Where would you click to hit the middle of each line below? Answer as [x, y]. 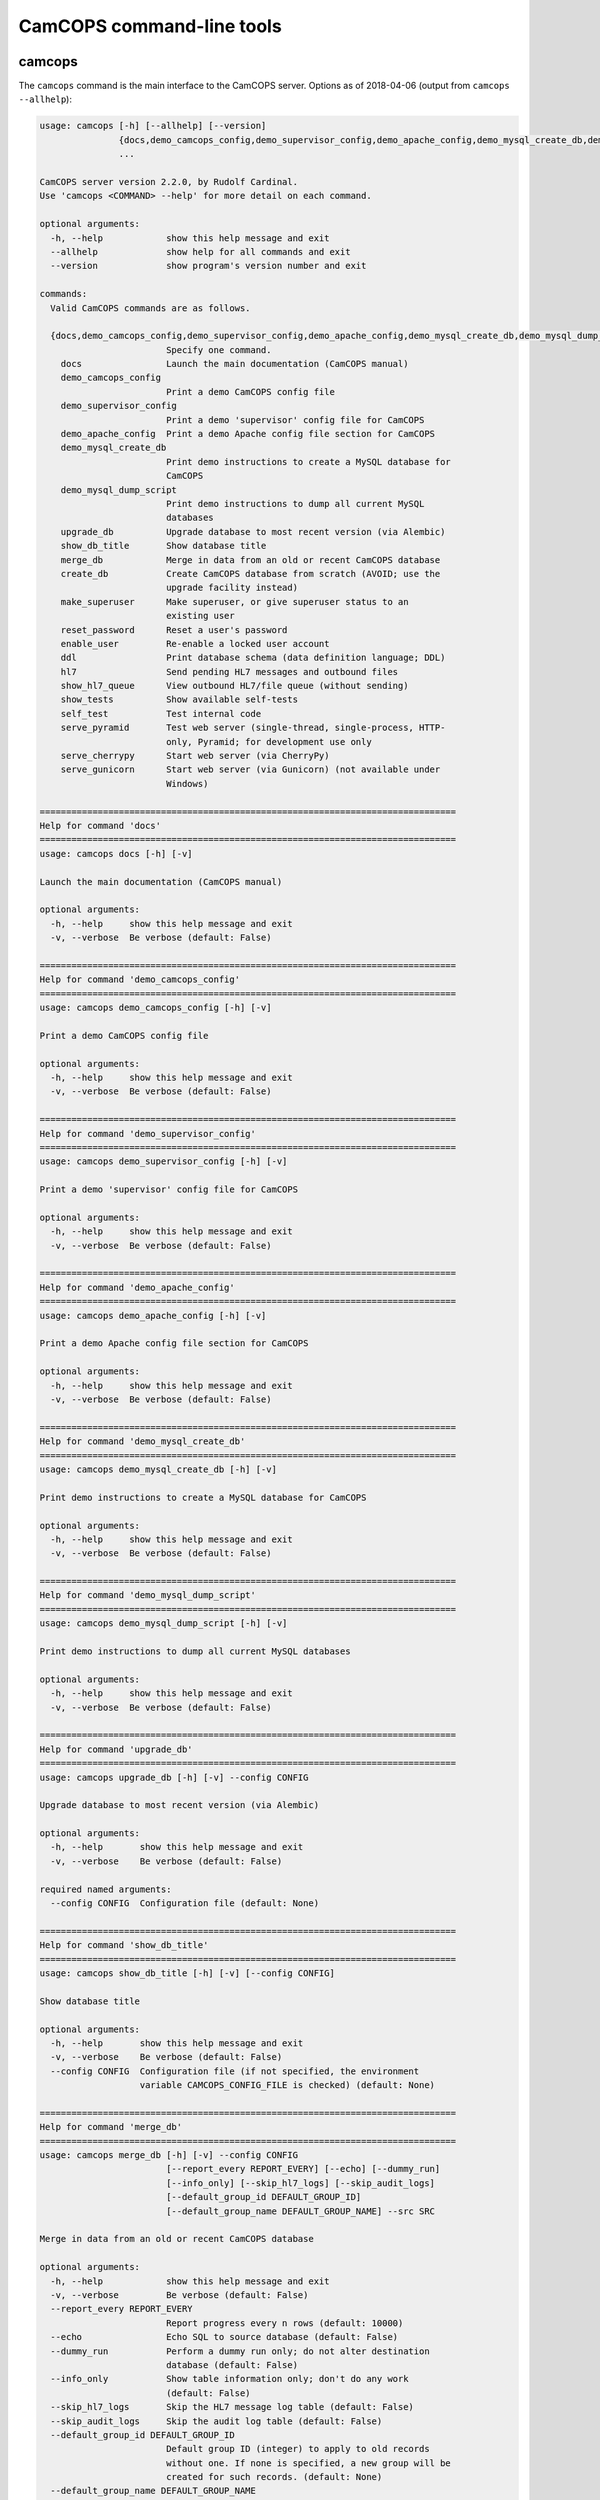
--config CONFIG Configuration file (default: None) [185, 1903]
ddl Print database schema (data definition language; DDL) [253, 658]
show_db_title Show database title [163, 546]
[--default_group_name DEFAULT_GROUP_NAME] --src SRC [300, 2211]
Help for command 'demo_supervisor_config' [148, 1133]
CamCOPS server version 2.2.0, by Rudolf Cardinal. [169, 181]
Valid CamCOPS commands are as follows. [150, 308]
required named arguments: [105, 1889]
